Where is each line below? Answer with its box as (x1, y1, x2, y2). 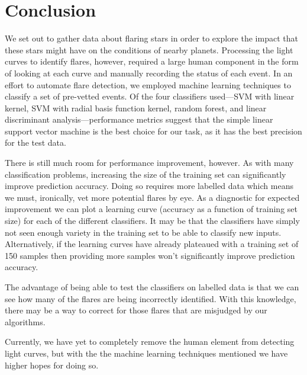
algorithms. (5, 315, 46, 328)
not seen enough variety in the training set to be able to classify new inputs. (5, 226, 282, 238)
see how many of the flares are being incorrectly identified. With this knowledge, (5, 292, 296, 305)
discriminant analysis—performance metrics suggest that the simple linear (5, 113, 273, 126)
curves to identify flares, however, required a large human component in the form (5, 55, 299, 68)
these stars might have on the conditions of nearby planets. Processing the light (5, 43, 293, 56)
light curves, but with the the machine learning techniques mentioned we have (5, 347, 288, 359)
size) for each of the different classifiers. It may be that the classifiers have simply (5, 214, 300, 227)
